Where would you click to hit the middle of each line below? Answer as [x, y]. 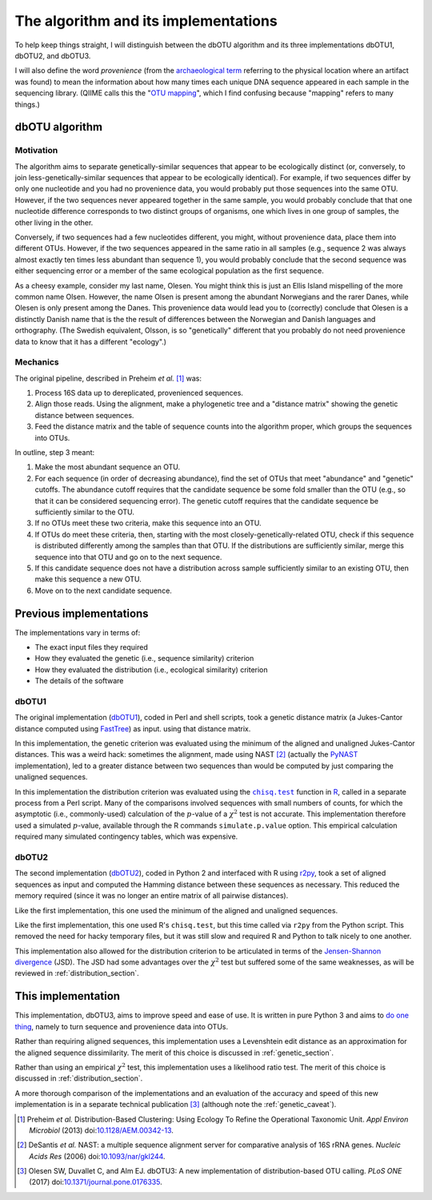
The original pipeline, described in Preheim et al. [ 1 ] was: [108, 378]
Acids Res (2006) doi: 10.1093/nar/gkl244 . [97, 1156]
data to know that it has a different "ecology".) [91, 341]
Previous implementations [82, 613]
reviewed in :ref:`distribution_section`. [77, 973]
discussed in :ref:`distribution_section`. [79, 1078]
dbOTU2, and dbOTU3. [53, 55]
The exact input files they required [91, 647]
